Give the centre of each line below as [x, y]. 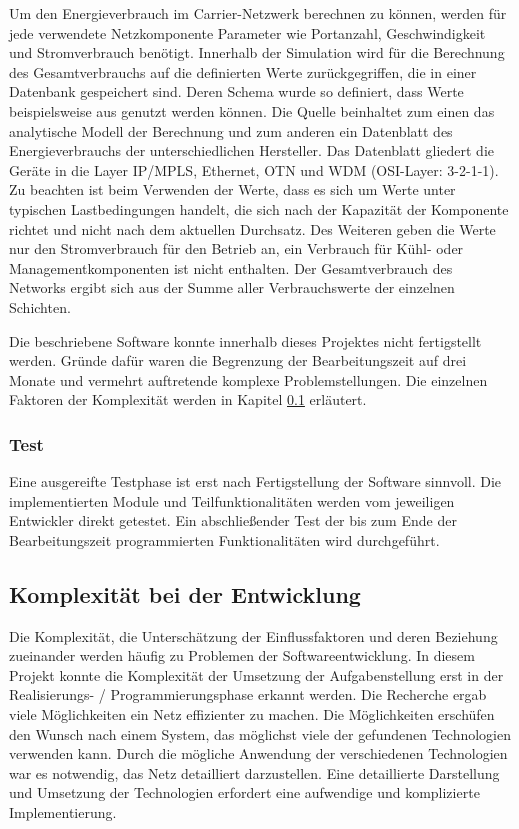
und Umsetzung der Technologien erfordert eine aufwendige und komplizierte [244, 792]
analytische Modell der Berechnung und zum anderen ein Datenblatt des [231, 130]
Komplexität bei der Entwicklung [185, 593]
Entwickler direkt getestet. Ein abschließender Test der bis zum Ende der [233, 520]
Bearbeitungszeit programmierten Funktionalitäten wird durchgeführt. [224, 539]
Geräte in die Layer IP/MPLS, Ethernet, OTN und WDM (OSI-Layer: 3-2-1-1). [254, 169]
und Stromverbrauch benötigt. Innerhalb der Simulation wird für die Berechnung [257, 52]
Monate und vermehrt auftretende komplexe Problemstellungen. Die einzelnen [248, 379]
